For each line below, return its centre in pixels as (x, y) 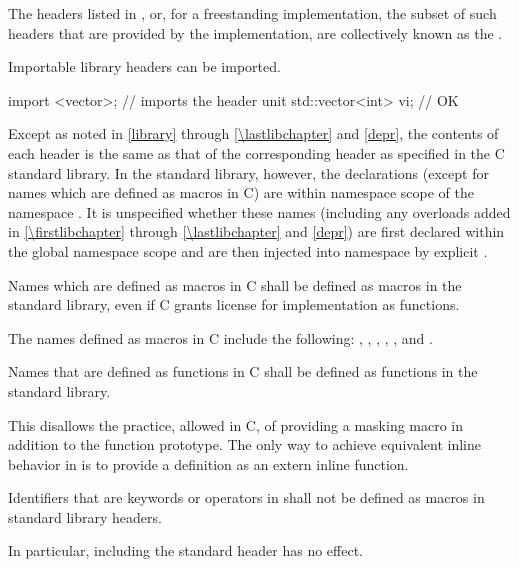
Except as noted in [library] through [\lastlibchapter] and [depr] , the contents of (253, 133)
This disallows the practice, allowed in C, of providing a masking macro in (236, 424)
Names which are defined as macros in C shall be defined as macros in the (235, 284)
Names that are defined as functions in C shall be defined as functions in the (243, 371)
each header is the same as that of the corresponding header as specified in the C (256, 152)
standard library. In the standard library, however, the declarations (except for (248, 172)
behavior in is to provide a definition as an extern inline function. (208, 463)
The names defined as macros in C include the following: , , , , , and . (220, 337)
